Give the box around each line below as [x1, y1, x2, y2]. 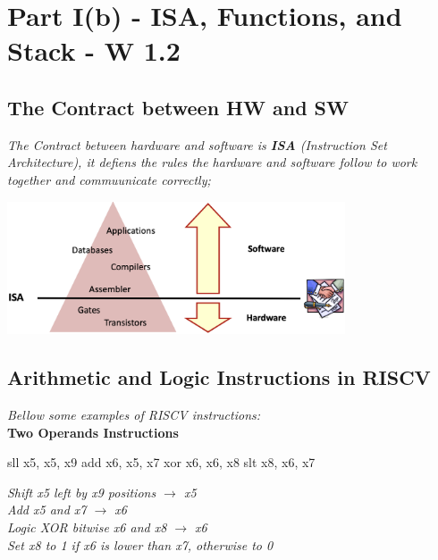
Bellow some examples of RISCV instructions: [7, 405, 261, 424]
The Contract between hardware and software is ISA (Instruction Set [7, 135, 387, 154]
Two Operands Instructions [7, 422, 179, 441]
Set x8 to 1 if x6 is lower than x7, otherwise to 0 [7, 535, 274, 554]
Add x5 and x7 [7, 500, 87, 519]
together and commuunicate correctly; [7, 170, 211, 188]
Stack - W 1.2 [7, 32, 181, 69]
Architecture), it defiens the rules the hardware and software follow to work [7, 153, 417, 171]
